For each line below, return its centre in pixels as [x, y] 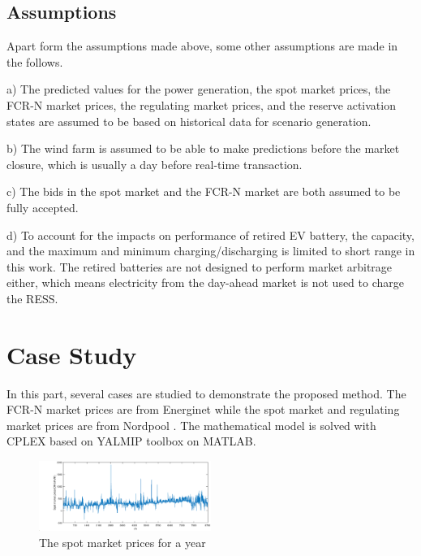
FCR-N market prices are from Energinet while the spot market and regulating [203, 409]
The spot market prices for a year [122, 542]
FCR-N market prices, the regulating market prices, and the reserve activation [201, 104]
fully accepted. [43, 207]
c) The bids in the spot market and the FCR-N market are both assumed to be [204, 191]
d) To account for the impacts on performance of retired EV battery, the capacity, [210, 235]
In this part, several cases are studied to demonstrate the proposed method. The [206, 393]
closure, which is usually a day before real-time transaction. [155, 164]
